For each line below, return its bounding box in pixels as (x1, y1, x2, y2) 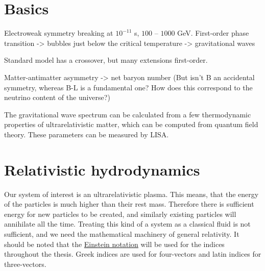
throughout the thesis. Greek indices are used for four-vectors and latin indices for (4, 249, 261, 259)
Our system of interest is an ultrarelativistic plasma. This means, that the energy (4, 188, 259, 199)
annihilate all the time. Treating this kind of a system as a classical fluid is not (4, 218, 251, 229)
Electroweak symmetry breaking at (4, 28, 113, 38)
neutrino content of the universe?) (4, 92, 110, 103)
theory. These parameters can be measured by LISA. (4, 129, 169, 139)
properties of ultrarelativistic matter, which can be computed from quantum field (4, 119, 258, 130)
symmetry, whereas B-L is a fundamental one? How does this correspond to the (4, 82, 253, 92)
